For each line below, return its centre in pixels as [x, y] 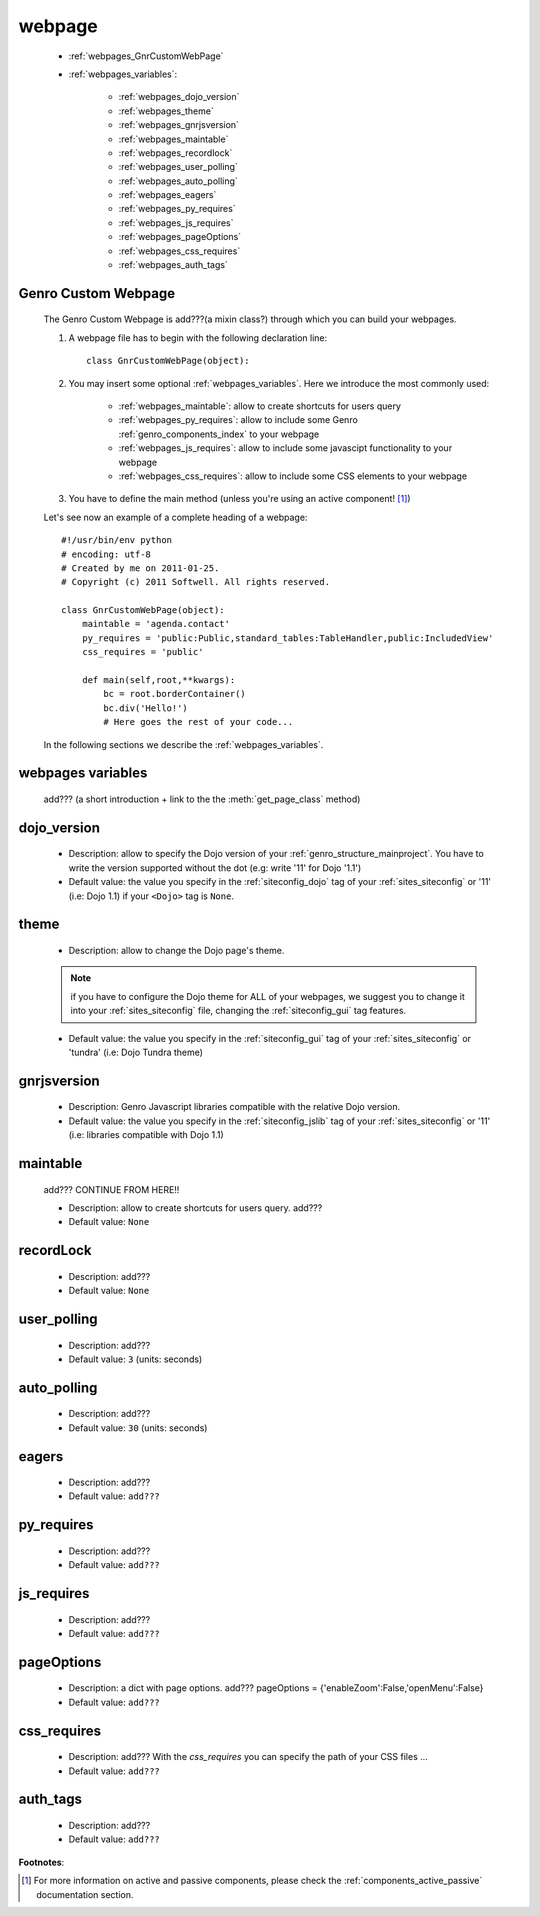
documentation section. [85, 1894]
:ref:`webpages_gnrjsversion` [179, 125]
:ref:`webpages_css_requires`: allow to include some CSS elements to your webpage [293, 476]
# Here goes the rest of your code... [198, 722]
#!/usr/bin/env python [117, 540]
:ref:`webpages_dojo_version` [179, 97]
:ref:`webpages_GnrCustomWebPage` [146, 56]
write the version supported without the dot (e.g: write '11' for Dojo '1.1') [215, 867]
